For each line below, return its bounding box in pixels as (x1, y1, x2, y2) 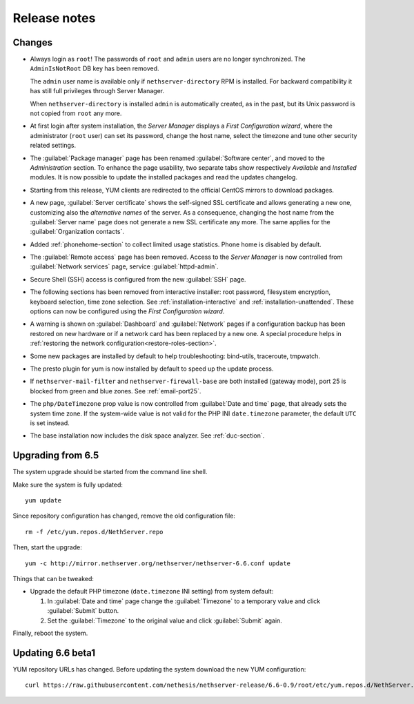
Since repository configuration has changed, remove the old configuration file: (12, 511, 236, 520)
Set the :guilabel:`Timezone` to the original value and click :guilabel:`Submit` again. (47, 616, 282, 625)
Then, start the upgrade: (12, 543, 82, 551)
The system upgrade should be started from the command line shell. (12, 468, 208, 476)
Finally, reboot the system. (12, 629, 88, 637)
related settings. (30, 141, 76, 150)
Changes (12, 37, 53, 48)
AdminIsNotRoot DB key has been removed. (30, 64, 159, 72)
